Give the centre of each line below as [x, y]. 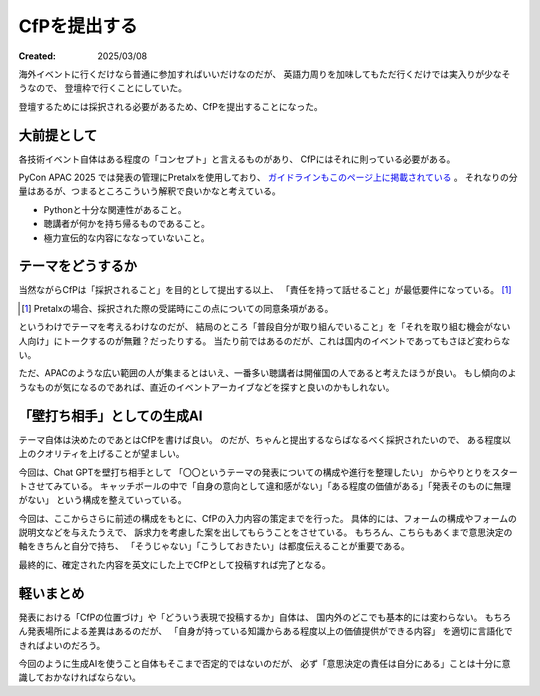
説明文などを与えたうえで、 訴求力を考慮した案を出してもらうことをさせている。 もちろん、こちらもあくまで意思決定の [265, 532]
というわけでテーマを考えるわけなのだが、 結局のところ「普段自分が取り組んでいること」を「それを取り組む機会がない [264, 327]
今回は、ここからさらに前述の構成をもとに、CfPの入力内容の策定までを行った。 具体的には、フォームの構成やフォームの [267, 518]
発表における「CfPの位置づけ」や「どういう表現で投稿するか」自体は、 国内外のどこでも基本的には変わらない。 [250, 617]
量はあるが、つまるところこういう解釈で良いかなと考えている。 [150, 191]
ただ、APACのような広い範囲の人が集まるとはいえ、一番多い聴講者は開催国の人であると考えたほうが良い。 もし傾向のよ [267, 373]
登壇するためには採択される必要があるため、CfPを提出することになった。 [171, 106]
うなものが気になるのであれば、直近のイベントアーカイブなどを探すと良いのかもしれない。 [206, 387]
